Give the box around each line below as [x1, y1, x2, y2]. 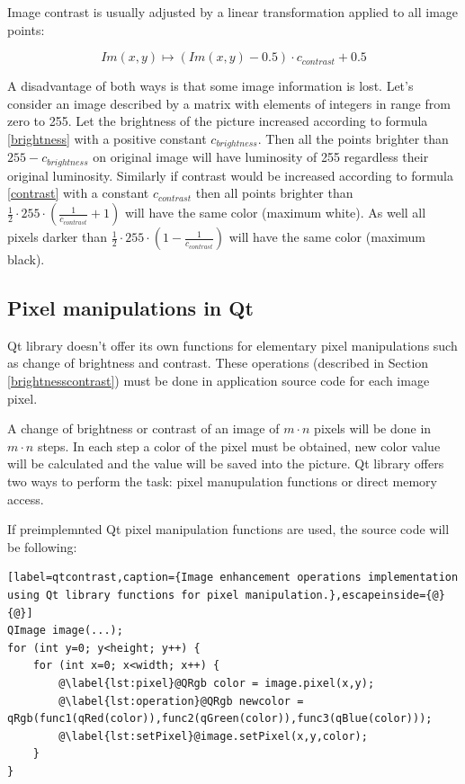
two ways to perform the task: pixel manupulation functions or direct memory [7, 472, 437, 491]
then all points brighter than [195, 183, 353, 202]
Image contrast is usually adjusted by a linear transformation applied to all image [7, 3, 459, 21]
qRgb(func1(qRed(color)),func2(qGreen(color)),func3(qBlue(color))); [7, 712, 433, 726]
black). [7, 250, 45, 269]
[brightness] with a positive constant [7, 129, 207, 147]
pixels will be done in [314, 419, 432, 438]
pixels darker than [7, 227, 108, 246]
